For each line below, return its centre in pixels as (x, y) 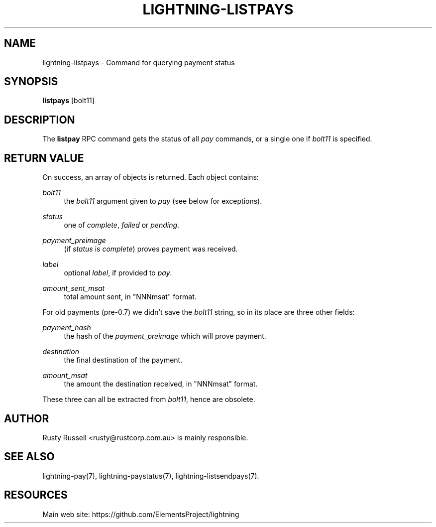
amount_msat (65, 376)
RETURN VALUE (44, 158)
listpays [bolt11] (68, 101)
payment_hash (67, 328)
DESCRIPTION (40, 120)
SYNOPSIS (31, 82)
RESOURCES (36, 495)
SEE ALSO (29, 457)
